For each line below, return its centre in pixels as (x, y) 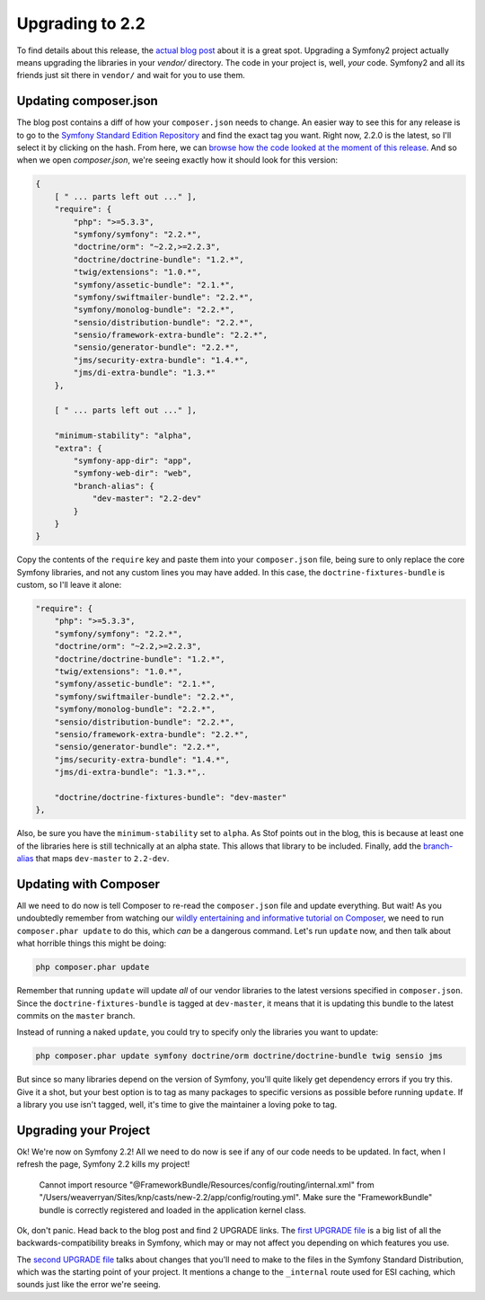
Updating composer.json (88, 101)
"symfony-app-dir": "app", (132, 460)
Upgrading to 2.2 (81, 23)
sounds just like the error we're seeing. (88, 1285)
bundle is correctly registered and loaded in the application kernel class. (173, 1210)
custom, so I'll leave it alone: (69, 585)
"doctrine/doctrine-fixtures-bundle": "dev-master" (171, 797)
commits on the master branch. (76, 1015)
